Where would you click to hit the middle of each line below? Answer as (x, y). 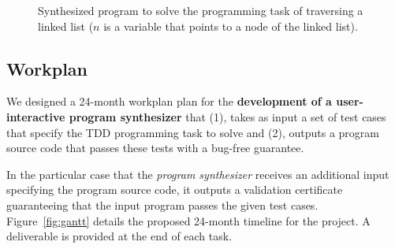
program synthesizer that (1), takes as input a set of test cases (227, 116)
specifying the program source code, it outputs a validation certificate (175, 190)
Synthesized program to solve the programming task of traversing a (201, 10)
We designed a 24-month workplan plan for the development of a (169, 101)
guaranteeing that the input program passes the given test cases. (162, 204)
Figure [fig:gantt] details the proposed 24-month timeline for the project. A (188, 220)
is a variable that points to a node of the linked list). (231, 26)
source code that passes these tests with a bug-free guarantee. (155, 148)
